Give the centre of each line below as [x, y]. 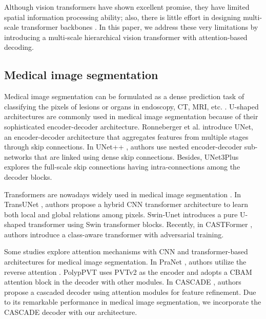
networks [18, 156]
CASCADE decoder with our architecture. [71, 312]
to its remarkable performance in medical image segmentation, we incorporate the [133, 302]
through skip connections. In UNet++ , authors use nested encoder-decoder [123, 147]
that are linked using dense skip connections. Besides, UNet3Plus [136, 156]
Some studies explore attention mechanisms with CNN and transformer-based [126, 251]
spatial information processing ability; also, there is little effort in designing [122, 17]
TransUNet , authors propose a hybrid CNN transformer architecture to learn [126, 204]
